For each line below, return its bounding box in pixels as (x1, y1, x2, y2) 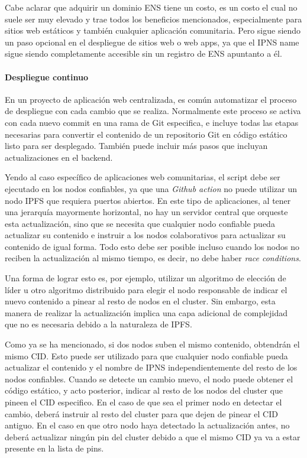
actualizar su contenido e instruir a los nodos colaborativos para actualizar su (5, 229, 286, 241)
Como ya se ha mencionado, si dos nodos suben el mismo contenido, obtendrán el (5, 338, 300, 350)
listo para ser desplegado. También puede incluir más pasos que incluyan (5, 139, 268, 152)
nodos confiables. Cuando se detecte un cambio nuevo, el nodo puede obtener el (5, 372, 293, 385)
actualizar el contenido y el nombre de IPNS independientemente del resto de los (5, 361, 298, 373)
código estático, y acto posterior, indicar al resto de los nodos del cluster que (5, 384, 283, 397)
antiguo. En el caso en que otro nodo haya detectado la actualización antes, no (5, 419, 290, 431)
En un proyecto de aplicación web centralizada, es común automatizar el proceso (5, 93, 297, 105)
